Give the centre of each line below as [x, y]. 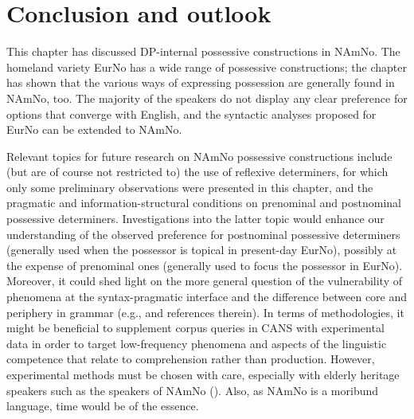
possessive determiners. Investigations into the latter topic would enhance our [195, 219]
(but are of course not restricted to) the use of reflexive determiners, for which [197, 172]
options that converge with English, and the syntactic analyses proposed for [191, 114]
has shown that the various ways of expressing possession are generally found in [201, 82]
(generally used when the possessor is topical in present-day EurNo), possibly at [202, 250]
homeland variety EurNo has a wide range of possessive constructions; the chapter [207, 67]
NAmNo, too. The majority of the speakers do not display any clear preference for [207, 98]
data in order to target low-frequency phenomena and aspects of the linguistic [197, 343]
